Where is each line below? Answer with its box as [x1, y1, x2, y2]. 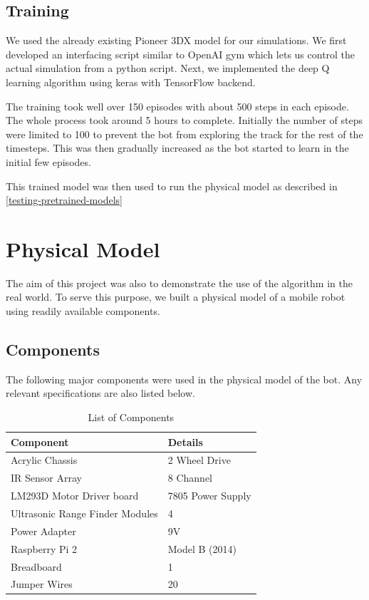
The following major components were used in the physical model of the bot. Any [6, 371, 363, 386]
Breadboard [11, 559, 62, 574]
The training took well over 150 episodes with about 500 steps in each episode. [6, 98, 349, 113]
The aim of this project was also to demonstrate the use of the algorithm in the [6, 275, 353, 290]
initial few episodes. [6, 154, 91, 169]
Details [167, 434, 203, 449]
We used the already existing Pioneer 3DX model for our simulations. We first [6, 33, 347, 48]
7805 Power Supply [167, 488, 251, 503]
